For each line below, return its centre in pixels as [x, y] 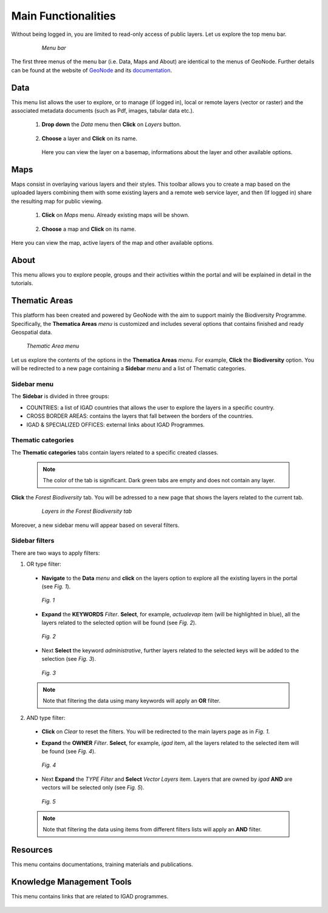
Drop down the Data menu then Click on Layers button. [111, 124]
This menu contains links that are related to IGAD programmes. [90, 897]
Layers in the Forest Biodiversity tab [87, 511]
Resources [32, 850]
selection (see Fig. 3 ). [69, 659]
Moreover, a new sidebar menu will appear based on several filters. [95, 525]
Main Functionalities [63, 16]
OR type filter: [44, 564]
